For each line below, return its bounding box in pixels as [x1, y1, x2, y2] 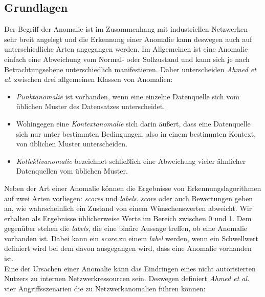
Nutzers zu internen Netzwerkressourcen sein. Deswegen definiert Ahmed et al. [4, 273, 250, 284]
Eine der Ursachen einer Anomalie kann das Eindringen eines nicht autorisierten [4, 263, 256, 273]
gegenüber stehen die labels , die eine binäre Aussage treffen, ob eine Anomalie [4, 223, 248, 234]
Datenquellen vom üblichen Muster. [16, 165, 128, 176]
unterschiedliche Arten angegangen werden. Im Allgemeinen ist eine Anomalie [4, 44, 248, 54]
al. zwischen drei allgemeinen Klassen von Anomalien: [4, 74, 173, 84]
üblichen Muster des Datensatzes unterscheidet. [16, 101, 165, 112]
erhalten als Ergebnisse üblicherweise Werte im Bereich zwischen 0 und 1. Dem [4, 213, 252, 223]
